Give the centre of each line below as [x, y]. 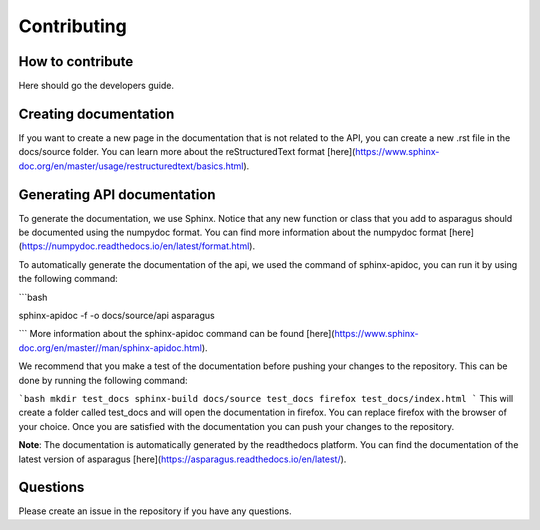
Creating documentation [96, 113]
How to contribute [76, 61]
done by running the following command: [103, 380]
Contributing [72, 26]
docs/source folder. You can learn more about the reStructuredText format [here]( [187, 152]
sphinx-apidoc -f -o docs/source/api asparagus [116, 315]
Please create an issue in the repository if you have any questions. [155, 511]
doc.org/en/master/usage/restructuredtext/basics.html [131, 166]
